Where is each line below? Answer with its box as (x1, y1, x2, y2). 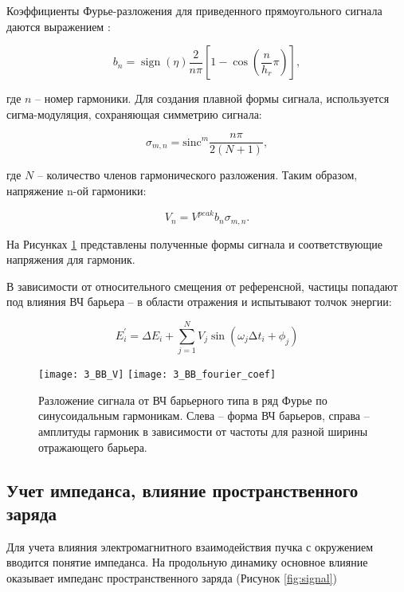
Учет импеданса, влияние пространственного (6, 477, 359, 502)
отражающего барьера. (38, 438, 147, 455)
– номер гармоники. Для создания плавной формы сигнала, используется (35, 90, 390, 107)
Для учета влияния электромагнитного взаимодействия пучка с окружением (6, 538, 374, 555)
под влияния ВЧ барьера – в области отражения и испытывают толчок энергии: (6, 293, 392, 310)
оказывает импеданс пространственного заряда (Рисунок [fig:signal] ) (6, 569, 338, 586)
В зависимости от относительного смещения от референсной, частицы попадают (6, 277, 398, 294)
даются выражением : (6, 18, 111, 34)
